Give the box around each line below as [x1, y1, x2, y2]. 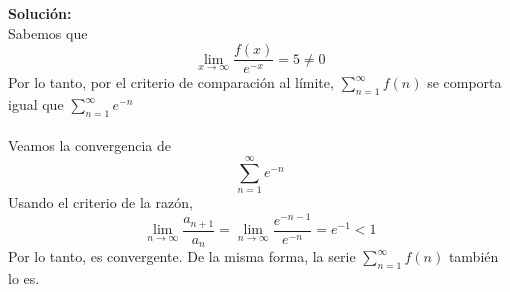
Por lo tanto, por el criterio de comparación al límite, [8, 72, 334, 93]
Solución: [8, 3, 72, 23]
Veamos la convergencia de [8, 135, 172, 156]
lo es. [8, 268, 40, 289]
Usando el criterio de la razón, [8, 192, 193, 213]
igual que [8, 94, 64, 115]
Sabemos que [8, 22, 88, 43]
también [448, 246, 499, 267]
